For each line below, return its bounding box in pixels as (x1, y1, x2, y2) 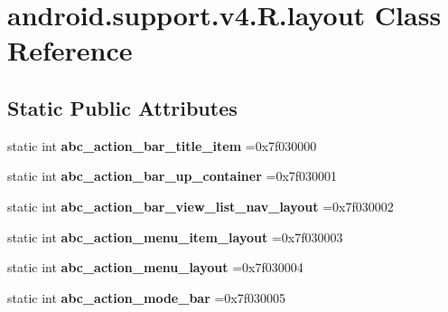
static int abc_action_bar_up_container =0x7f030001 (7, 166, 338, 185)
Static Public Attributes (7, 93, 238, 121)
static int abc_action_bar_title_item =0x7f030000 (7, 136, 317, 155)
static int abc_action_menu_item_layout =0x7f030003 (7, 227, 343, 246)
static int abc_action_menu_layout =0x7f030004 (7, 258, 303, 277)
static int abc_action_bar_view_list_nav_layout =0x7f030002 (7, 196, 394, 215)
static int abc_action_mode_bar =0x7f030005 (7, 288, 286, 307)
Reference (7, 32, 133, 69)
